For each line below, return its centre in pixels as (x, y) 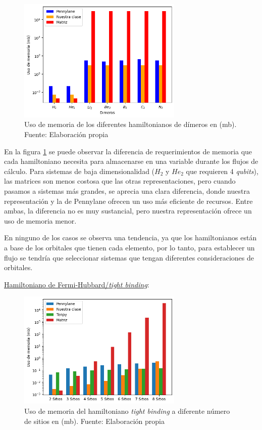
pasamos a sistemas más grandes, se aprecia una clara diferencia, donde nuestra (127, 191)
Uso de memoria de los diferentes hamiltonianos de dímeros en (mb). (130, 124)
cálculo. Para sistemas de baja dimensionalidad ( (80, 171)
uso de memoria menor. (40, 220)
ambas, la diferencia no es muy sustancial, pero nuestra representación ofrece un (128, 211)
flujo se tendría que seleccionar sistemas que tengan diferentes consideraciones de (129, 257)
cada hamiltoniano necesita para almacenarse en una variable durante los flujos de (131, 161)
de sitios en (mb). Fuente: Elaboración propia (94, 421)
